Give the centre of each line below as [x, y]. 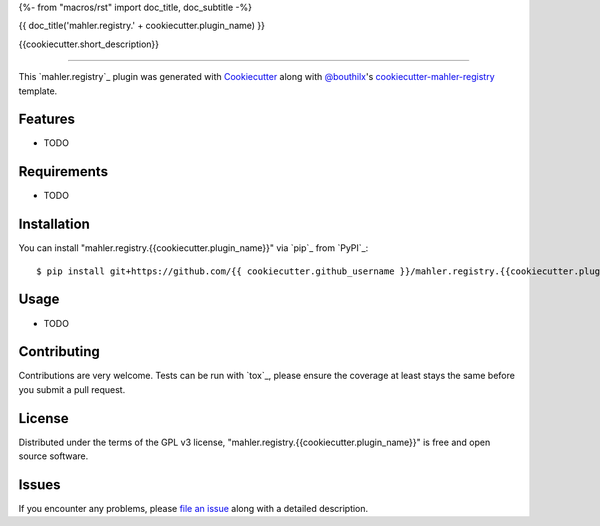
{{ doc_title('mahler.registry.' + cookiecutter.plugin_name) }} [141, 26]
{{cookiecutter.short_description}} [89, 44]
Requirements [63, 171]
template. [38, 91]
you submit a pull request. [72, 389]
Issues [39, 484]
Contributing [59, 351]
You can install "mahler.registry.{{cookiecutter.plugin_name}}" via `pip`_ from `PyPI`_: [193, 248]
